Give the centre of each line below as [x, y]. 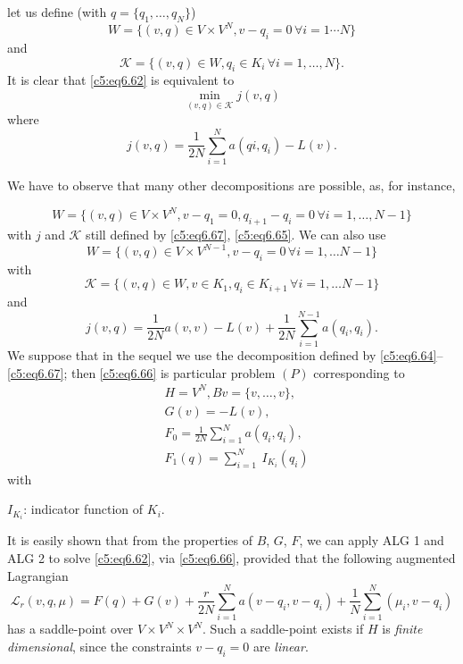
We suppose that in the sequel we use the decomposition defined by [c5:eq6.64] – [225, 354]
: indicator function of [83, 509]
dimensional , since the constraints [99, 646]
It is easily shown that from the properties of [130, 540]
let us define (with [57, 12]
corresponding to [359, 372]
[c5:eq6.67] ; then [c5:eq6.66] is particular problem [141, 372]
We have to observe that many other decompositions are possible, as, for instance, [231, 185]
